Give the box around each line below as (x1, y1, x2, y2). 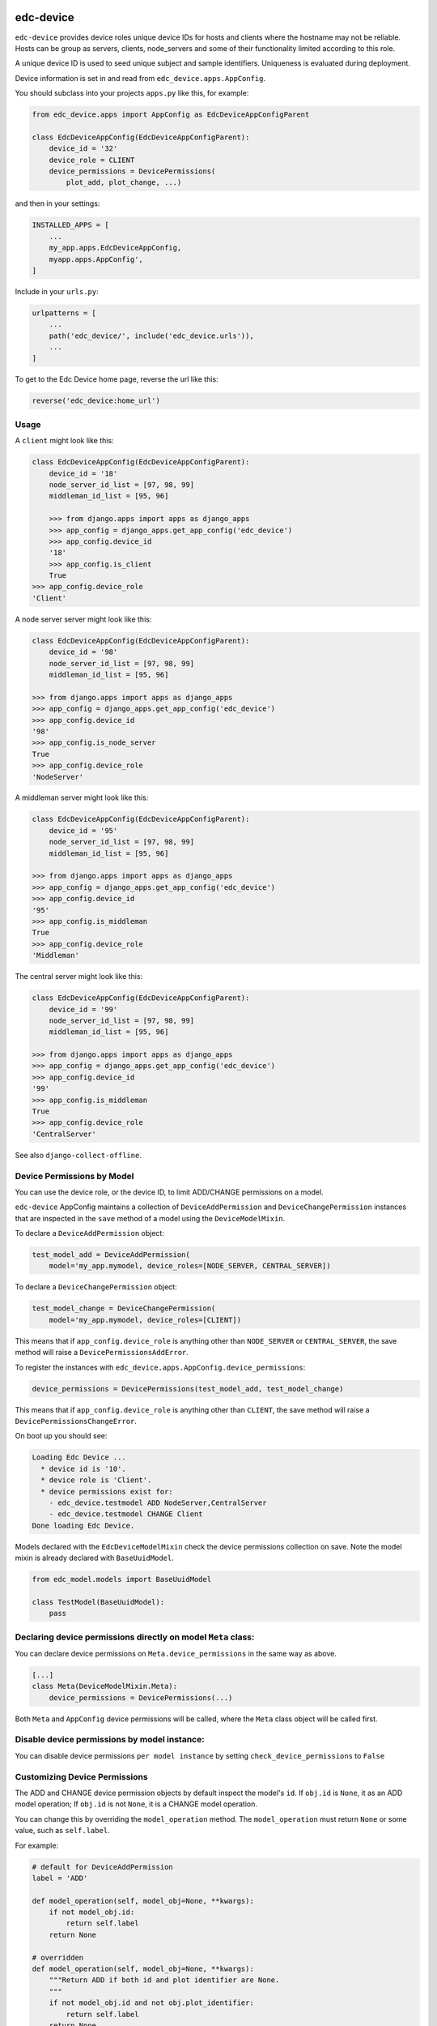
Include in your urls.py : (15, 286, 99, 296)
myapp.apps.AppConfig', (49, 254, 143, 263)
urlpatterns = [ (32, 308, 97, 318)
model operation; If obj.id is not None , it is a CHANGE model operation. (15, 1799, 258, 1809)
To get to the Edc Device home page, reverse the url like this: (15, 374, 218, 384)
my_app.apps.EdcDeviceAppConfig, (49, 243, 182, 253)
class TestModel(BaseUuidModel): (32, 1597, 165, 1606)
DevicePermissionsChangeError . (15, 1416, 138, 1425)
